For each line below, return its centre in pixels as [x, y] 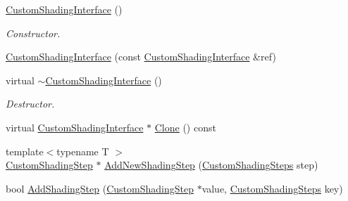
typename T [83, 151]
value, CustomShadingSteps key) [272, 188]
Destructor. [30, 104]
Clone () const [185, 127]
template [25, 151]
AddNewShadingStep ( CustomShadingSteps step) [211, 165]
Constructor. [33, 33]
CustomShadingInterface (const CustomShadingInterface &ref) [141, 57]
